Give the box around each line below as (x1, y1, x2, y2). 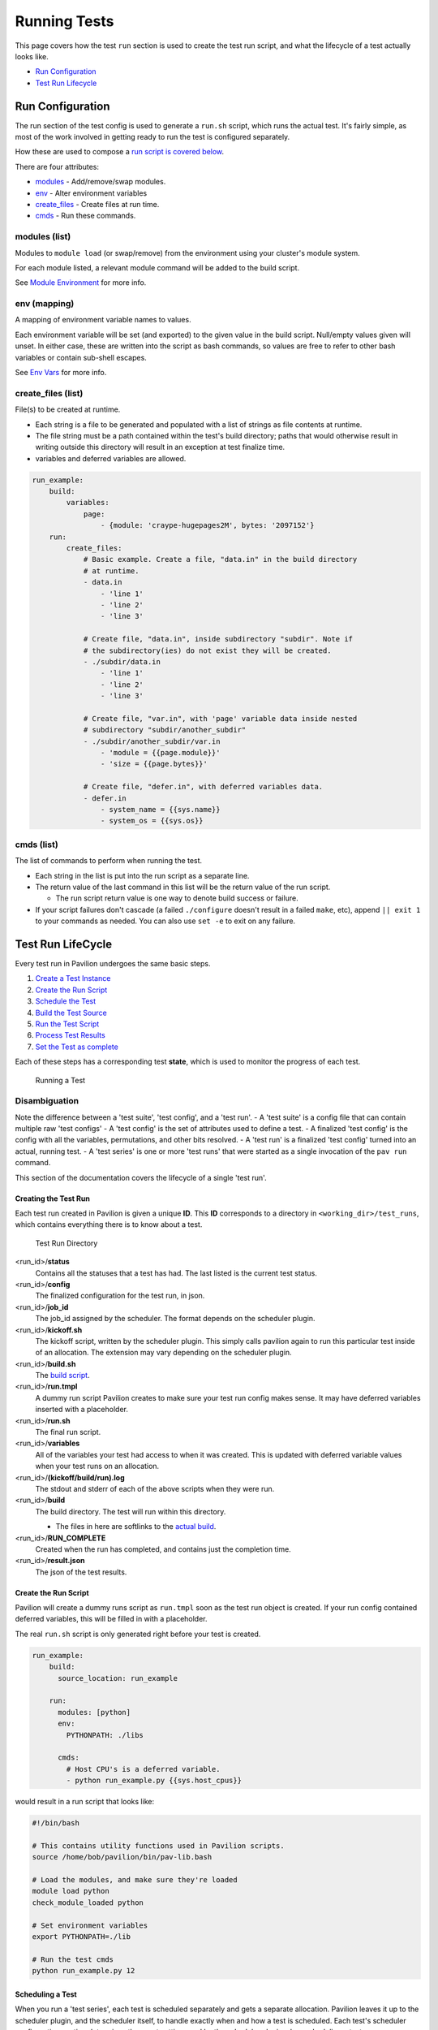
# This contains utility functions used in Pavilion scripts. (32, 1841, 285, 1851)
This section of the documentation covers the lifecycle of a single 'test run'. (15, 1173, 267, 1182)
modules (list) (15, 231, 71, 243)
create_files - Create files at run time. (35, 199, 160, 209)
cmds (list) (15, 839, 58, 850)
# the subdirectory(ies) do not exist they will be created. (83, 646, 332, 655)
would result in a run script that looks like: (15, 1797, 154, 1807)
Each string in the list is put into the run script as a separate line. (35, 870, 250, 880)
